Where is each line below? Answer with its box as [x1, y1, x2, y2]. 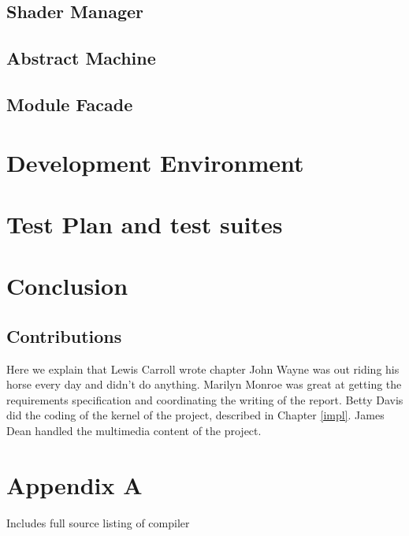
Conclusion [6, 270, 128, 302]
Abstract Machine [6, 46, 156, 70]
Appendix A [6, 468, 143, 501]
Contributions [6, 323, 122, 348]
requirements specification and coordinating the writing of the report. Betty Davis [6, 391, 403, 408]
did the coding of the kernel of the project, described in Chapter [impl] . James [6, 407, 385, 423]
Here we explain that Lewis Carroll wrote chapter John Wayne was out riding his [6, 360, 400, 377]
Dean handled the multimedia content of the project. [6, 422, 262, 439]
